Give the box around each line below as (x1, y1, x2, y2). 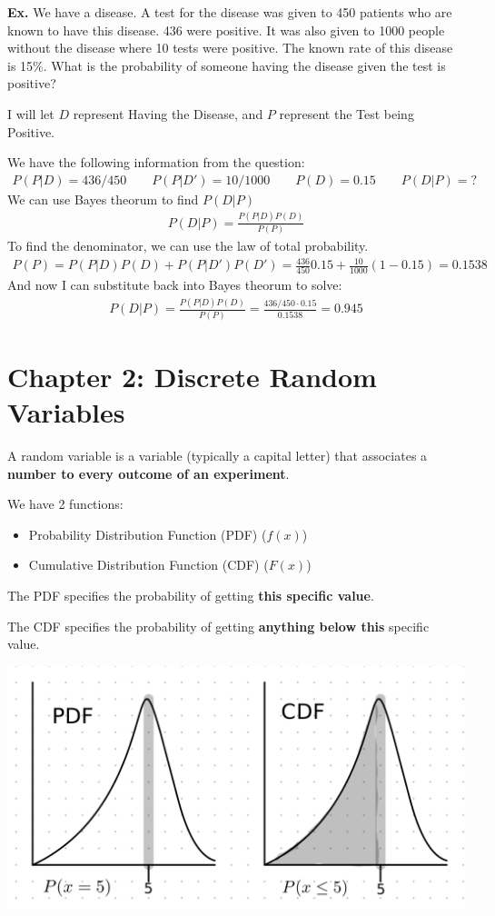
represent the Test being (279, 104, 414, 123)
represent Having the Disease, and (73, 104, 263, 123)
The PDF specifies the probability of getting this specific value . (7, 586, 374, 605)
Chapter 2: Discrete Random (7, 357, 377, 394)
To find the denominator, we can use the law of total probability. (7, 236, 369, 255)
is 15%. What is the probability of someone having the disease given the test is (7, 55, 446, 75)
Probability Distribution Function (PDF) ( (28, 524, 267, 543)
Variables (7, 393, 125, 431)
